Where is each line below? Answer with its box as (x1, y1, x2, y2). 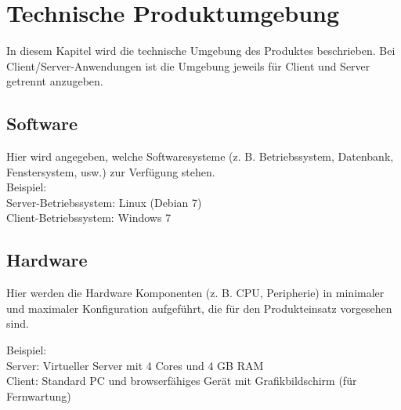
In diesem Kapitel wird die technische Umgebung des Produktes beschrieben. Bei (6, 42, 396, 59)
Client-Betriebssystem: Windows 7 (6, 209, 172, 226)
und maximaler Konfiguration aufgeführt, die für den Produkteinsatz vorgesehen (6, 299, 392, 316)
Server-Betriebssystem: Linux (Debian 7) (6, 194, 202, 210)
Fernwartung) (6, 387, 71, 404)
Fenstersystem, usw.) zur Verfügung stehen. (6, 163, 215, 180)
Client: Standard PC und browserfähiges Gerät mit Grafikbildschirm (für (6, 372, 357, 389)
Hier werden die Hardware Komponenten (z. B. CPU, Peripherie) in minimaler (6, 285, 385, 301)
